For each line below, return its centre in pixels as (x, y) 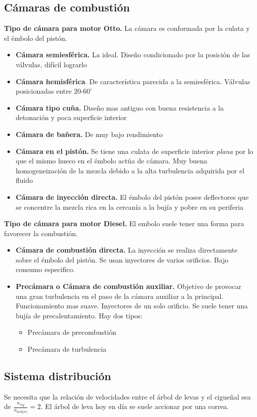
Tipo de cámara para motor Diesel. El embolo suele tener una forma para (124, 223)
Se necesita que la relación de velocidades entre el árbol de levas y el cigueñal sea (128, 396)
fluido (24, 180)
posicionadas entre (43, 91)
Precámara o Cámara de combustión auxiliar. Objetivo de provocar (128, 286)
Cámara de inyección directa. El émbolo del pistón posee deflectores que (132, 197)
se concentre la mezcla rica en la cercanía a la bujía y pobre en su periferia (129, 207)
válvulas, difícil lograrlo (51, 64)
